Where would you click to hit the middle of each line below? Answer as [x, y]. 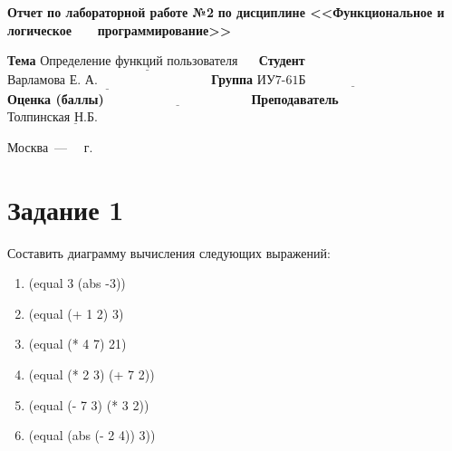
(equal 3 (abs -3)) [77, 283]
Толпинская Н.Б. [53, 118]
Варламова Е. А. [53, 81]
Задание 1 [66, 209]
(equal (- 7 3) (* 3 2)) [89, 404]
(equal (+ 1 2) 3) [76, 313]
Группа [232, 79]
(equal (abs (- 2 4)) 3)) [92, 435]
